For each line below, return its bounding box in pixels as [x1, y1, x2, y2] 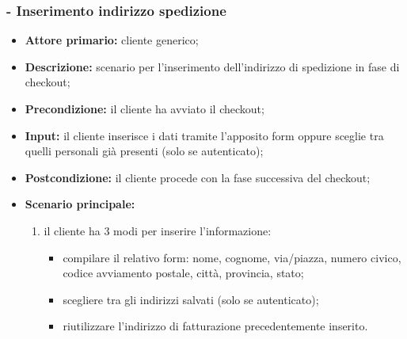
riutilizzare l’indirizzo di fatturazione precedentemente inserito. [63, 318, 368, 334]
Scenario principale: [25, 196, 135, 212]
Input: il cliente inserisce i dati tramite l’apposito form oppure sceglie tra [25, 127, 384, 143]
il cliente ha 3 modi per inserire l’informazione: [44, 222, 272, 238]
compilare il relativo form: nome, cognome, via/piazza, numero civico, [63, 249, 401, 265]
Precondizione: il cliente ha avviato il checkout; [25, 101, 264, 116]
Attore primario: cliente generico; [25, 32, 199, 48]
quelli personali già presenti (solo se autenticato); [25, 143, 264, 159]
